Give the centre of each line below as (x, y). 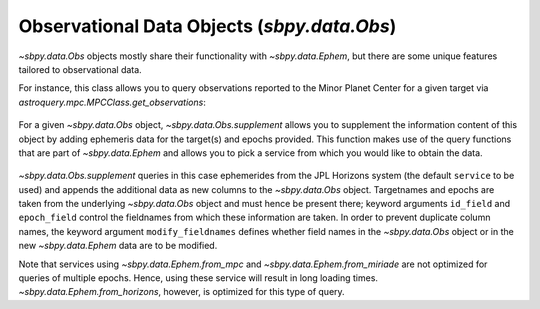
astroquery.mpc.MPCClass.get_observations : (112, 102)
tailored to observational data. (80, 69)
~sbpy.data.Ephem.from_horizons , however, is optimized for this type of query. (181, 292)
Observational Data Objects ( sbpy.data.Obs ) (207, 26)
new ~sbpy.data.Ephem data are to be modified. (118, 246)
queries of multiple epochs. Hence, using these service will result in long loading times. (198, 278)
